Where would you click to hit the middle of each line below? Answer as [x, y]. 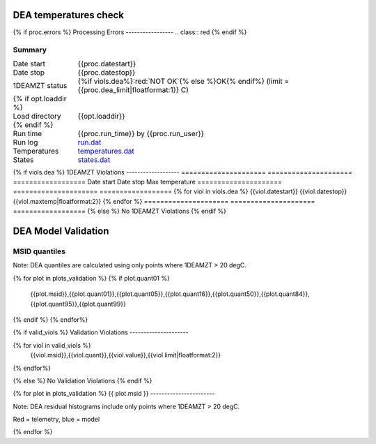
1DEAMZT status [40, 85]
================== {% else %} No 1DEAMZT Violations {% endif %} [119, 211]
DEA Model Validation [61, 231]
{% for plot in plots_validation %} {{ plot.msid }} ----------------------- [114, 394]
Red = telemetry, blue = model [56, 420]
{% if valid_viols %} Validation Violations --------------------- [101, 332]
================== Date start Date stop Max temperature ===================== [147, 182]
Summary [30, 50]
